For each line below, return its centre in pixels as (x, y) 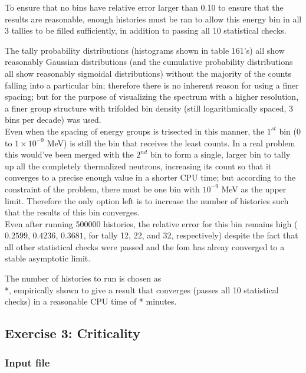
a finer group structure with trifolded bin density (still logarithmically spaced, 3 (149, 108)
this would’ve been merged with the (69, 154)
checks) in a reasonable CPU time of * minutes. (91, 301)
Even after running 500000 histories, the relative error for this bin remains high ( (151, 223)
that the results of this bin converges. (72, 212)
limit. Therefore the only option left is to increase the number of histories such (147, 200)
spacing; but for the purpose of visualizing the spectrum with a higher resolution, (152, 96)
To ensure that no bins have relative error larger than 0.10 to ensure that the (144, 7)
